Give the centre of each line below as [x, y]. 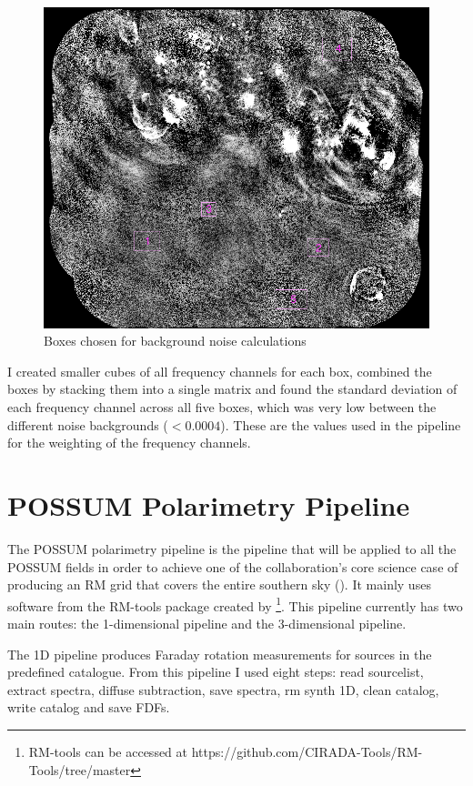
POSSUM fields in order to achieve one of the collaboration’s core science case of [233, 566]
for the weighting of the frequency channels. [129, 443]
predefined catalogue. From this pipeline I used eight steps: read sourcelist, [216, 672]
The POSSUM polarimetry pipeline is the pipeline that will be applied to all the [232, 548]
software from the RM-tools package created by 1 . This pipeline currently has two [235, 604]
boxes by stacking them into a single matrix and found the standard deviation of [232, 389]
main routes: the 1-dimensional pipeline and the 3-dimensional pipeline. [207, 623]
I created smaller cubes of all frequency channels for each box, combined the [220, 371]
